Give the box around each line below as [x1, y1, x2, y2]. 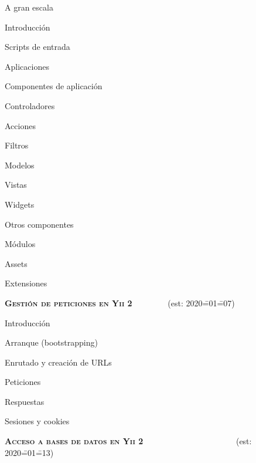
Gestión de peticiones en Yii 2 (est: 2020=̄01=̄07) [5, 296, 235, 309]
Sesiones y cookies [5, 415, 70, 427]
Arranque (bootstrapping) [5, 336, 98, 349]
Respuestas [5, 395, 45, 407]
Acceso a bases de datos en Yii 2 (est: [5, 435, 252, 447]
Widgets [5, 198, 35, 210]
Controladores [5, 99, 55, 111]
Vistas [5, 178, 27, 191]
